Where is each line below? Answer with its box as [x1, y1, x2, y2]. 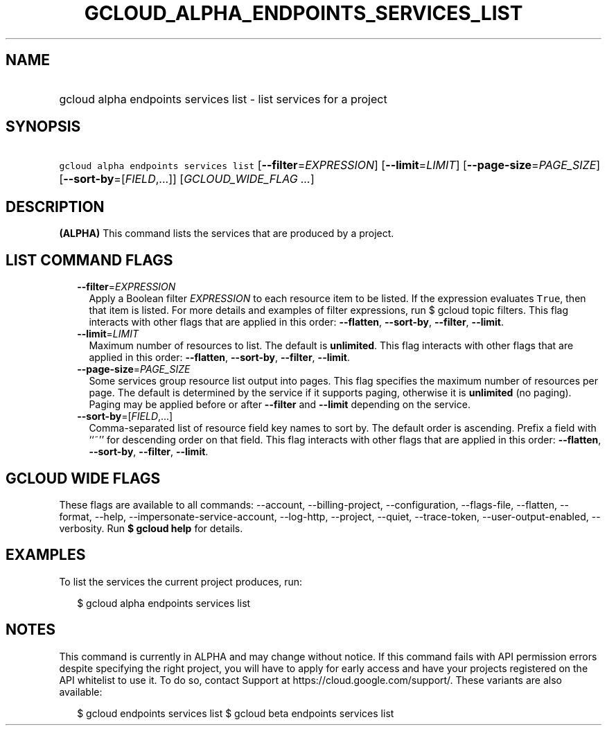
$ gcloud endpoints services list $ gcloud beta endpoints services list [77, 707, 394, 719]
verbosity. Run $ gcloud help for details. [59, 522, 243, 534]
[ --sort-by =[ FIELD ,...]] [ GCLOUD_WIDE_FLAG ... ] [59, 172, 315, 186]
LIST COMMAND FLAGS [6, 251, 173, 269]
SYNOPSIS [6, 118, 81, 136]
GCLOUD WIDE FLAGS [6, 469, 161, 487]
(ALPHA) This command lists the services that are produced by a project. [59, 227, 394, 240]
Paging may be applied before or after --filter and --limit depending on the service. [89, 398, 470, 411]
